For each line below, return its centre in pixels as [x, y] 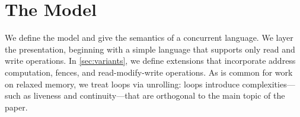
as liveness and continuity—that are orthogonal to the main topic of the [154, 95]
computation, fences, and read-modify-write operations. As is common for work [149, 72]
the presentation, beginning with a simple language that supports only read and [150, 49]
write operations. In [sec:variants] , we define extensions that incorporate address [150, 61]
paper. [16, 107]
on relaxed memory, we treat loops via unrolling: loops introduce [122, 84]
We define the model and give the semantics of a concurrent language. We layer [149, 38]
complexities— [269, 84]
